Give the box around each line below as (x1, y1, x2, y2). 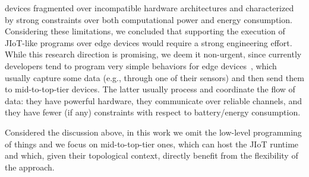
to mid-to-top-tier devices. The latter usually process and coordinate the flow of (5, 83, 295, 95)
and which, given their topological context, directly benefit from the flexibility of (5, 149, 298, 162)
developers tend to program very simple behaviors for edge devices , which (5, 59, 277, 72)
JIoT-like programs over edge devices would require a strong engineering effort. (5, 36, 292, 49)
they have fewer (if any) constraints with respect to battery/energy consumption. (5, 106, 301, 118)
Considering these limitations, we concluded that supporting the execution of (5, 25, 285, 37)
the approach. (5, 160, 55, 173)
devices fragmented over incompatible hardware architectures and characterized (5, 2, 294, 14)
